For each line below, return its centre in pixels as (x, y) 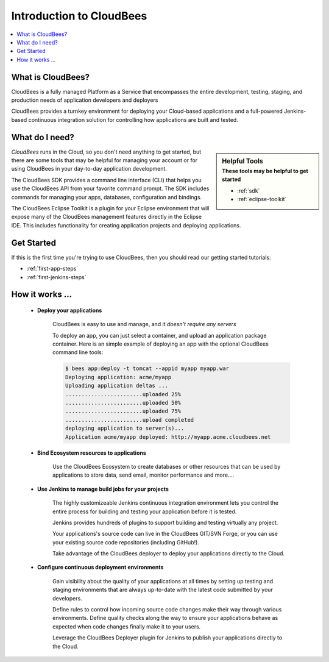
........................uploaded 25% (123, 394)
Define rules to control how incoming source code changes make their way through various (167, 610)
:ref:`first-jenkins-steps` (56, 277)
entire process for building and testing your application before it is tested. (145, 511)
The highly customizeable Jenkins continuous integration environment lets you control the (165, 503)
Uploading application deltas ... (117, 386)
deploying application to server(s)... (125, 429)
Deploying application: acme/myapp (118, 377)
